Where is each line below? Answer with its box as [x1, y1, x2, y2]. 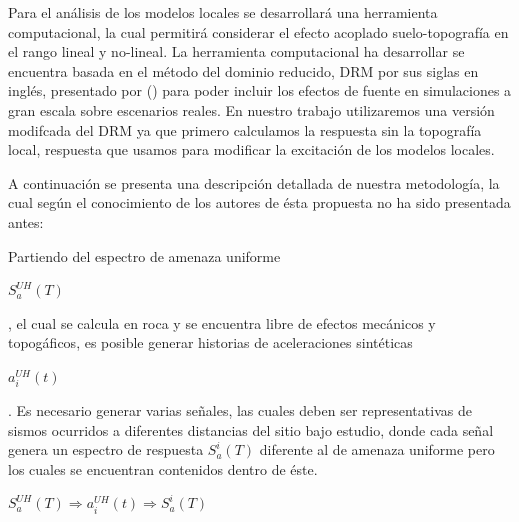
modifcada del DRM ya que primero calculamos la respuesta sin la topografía [8, 119, 482, 140]
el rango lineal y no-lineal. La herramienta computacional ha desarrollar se [8, 41, 465, 62]
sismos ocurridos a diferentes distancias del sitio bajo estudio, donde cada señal [8, 419, 494, 440]
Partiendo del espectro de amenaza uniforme [8, 245, 281, 266]
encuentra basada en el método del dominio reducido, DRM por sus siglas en [8, 60, 479, 81]
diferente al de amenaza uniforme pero [259, 439, 495, 460]
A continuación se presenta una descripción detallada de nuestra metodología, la [8, 172, 500, 193]
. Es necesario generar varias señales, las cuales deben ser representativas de [8, 400, 472, 421]
